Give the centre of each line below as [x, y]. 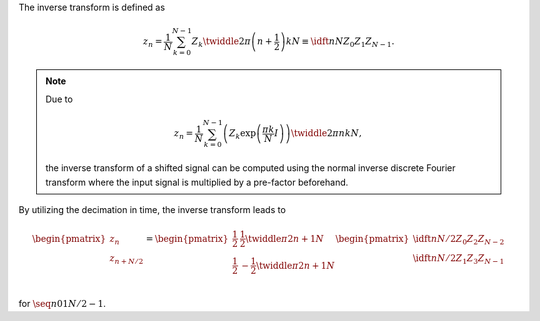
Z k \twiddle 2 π [221, 42]
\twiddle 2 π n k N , [326, 133]
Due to [59, 99]
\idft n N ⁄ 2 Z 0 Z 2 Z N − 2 [458, 240]
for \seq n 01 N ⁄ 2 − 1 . [62, 303]
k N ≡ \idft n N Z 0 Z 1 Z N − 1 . [340, 42]
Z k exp [242, 135]
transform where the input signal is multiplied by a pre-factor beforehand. [197, 182]
